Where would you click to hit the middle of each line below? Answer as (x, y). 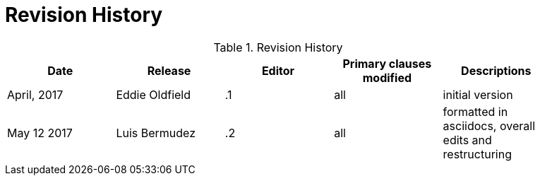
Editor (278, 70)
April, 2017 (35, 94)
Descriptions (496, 70)
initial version (478, 94)
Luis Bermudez (156, 133)
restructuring (477, 154)
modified (387, 77)
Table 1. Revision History (278, 47)
